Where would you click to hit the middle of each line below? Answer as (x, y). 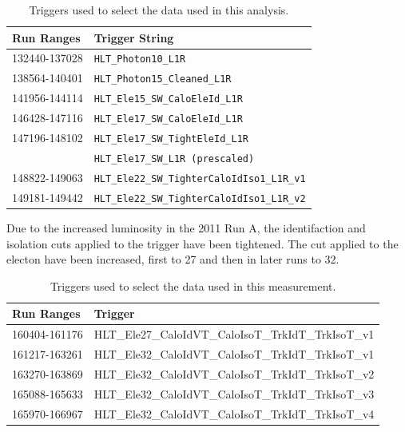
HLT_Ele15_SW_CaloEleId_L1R (168, 99)
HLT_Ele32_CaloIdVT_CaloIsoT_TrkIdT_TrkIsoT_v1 (234, 354)
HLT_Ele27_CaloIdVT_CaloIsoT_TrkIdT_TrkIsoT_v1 (234, 334)
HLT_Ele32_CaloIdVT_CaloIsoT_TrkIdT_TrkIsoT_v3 (234, 393)
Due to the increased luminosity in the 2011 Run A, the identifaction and (186, 227)
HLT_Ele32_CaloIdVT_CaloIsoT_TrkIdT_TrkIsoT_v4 (234, 413)
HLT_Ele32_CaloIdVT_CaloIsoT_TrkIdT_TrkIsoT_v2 (234, 373)
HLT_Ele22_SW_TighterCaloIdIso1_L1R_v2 (200, 198)
